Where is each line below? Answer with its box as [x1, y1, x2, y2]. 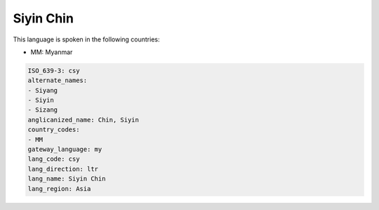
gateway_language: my [27, 145, 102, 154]
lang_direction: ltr [27, 165, 98, 173]
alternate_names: [27, 77, 88, 84]
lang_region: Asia [27, 185, 91, 192]
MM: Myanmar [30, 48, 73, 56]
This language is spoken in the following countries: [13, 35, 160, 44]
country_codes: [27, 126, 80, 133]
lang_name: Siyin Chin [27, 175, 106, 183]
